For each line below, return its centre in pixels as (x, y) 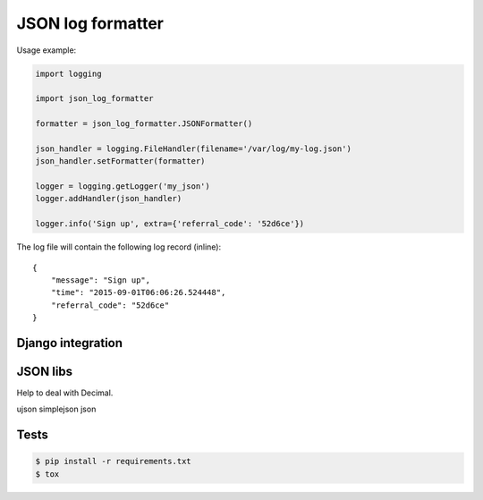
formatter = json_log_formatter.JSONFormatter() (144, 124)
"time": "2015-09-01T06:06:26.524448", (138, 292)
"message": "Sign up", (101, 280)
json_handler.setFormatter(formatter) (120, 161)
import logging (68, 73)
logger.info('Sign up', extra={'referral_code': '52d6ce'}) (170, 224)
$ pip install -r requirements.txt (113, 462)
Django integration (70, 343)
